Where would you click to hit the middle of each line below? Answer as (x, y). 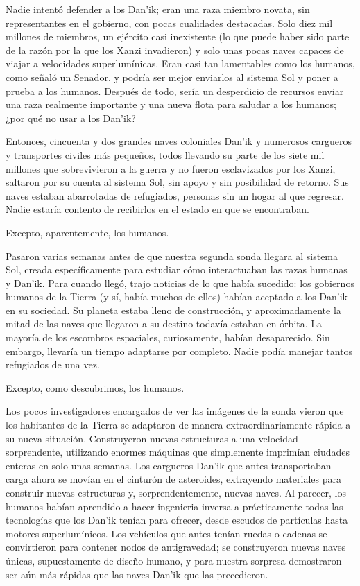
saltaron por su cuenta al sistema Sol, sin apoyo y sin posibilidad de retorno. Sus (177, 182)
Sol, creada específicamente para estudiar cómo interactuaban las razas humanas (177, 269)
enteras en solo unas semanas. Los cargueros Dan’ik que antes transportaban (169, 465)
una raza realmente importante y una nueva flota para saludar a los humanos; (171, 104)
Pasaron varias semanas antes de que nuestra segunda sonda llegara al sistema (172, 256)
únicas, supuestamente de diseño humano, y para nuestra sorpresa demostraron (174, 560)
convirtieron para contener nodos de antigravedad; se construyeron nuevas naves (176, 547)
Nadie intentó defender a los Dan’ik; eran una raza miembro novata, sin (158, 9)
